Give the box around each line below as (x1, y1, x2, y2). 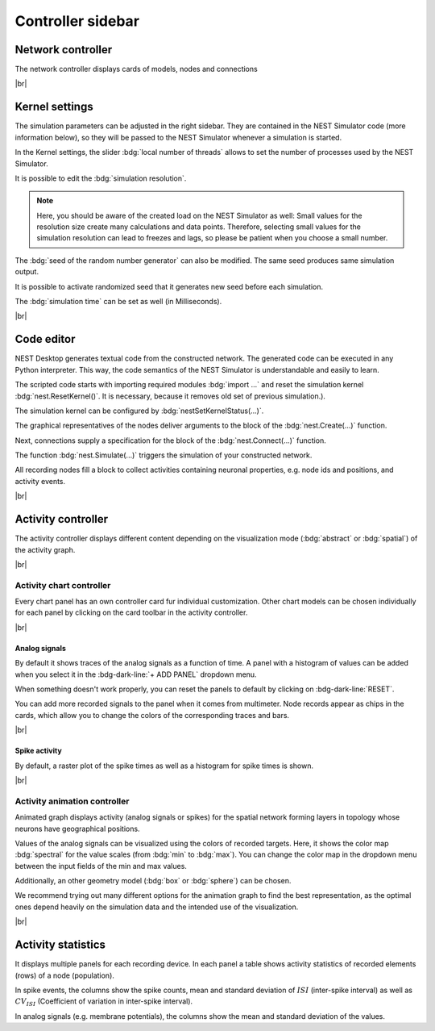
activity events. (14, 476, 66, 486)
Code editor (14, 332, 76, 346)
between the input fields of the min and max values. (14, 861, 187, 870)
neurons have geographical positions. (14, 824, 140, 833)
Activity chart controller (14, 579, 111, 591)
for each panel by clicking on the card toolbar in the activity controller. (14, 607, 248, 617)
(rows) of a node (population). (14, 970, 114, 980)
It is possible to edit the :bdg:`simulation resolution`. (14, 173, 187, 183)
